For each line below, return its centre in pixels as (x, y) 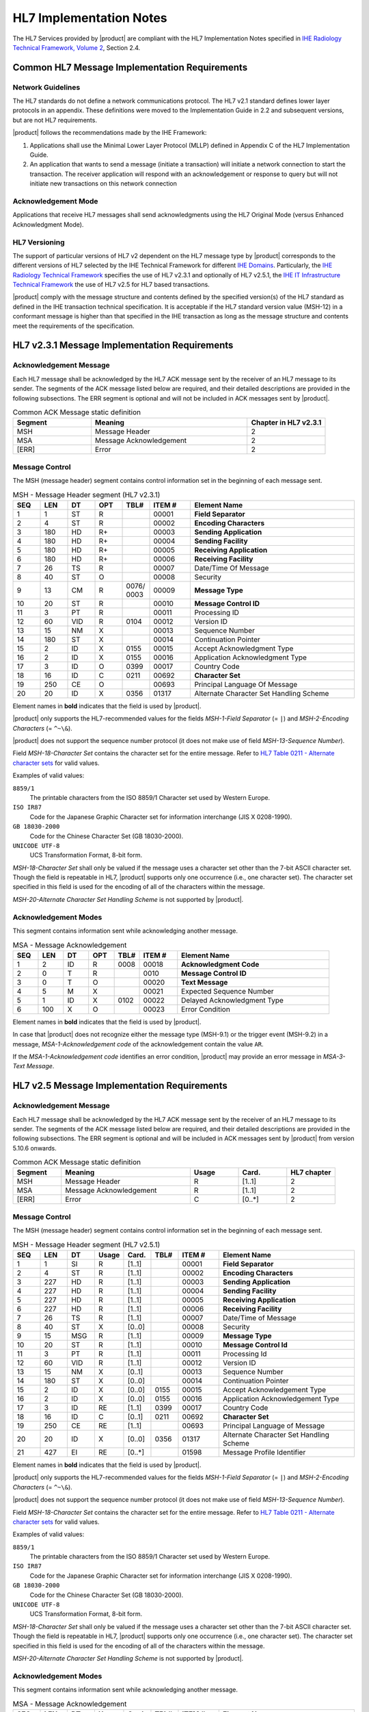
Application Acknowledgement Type (281, 1398)
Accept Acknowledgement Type (274, 1389)
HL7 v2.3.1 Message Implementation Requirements (123, 345)
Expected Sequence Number (228, 991)
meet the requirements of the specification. (73, 326)
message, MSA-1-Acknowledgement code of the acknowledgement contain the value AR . (138, 1044)
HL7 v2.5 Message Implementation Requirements (120, 1086)
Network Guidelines (46, 87)
